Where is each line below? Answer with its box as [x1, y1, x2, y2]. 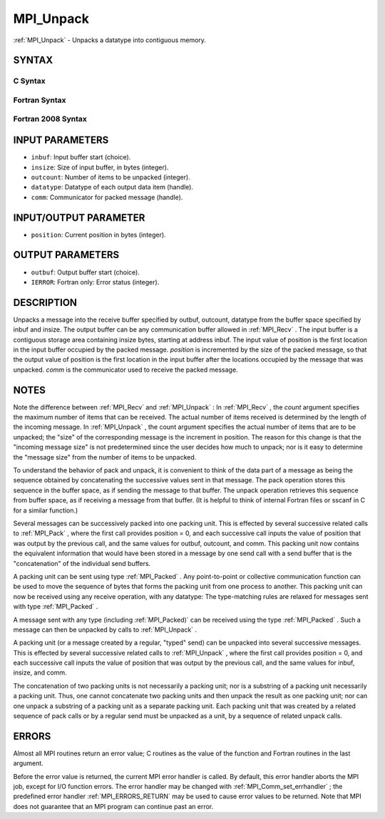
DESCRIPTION [13, 297, 78, 309]
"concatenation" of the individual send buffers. [13, 559, 151, 567]
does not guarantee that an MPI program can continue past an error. [13, 802, 214, 810]
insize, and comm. [13, 668, 67, 677]
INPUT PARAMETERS [13, 134, 109, 147]
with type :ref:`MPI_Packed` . [13, 602, 98, 611]
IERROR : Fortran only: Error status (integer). [31, 277, 160, 286]
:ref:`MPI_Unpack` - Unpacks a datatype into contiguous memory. [13, 36, 207, 44]
